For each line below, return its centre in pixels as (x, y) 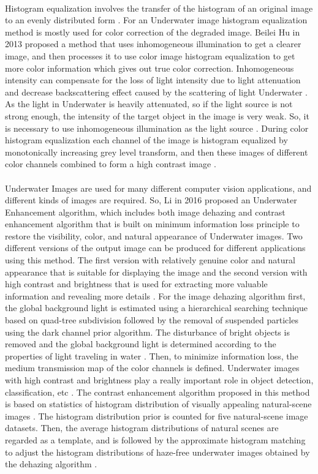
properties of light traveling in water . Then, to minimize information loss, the (152, 355)
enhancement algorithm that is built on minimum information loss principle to (152, 224)
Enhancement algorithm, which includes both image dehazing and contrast (145, 212)
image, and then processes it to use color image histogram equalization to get (150, 55)
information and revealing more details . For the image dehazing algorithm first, (155, 295)
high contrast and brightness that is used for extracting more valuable (136, 284)
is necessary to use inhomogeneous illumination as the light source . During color (157, 128)
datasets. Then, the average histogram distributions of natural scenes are (142, 428)
